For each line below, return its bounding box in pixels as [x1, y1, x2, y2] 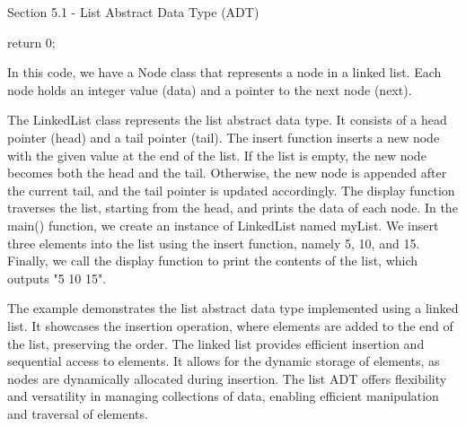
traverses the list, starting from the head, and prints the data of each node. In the [7, 198, 458, 217]
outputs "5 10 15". [7, 268, 107, 287]
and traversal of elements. [7, 404, 148, 422]
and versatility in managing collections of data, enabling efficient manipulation [7, 387, 439, 405]
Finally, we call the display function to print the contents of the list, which [7, 251, 418, 270]
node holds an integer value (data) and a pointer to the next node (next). [7, 80, 412, 99]
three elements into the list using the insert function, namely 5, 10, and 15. [7, 233, 420, 252]
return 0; [7, 32, 56, 51]
